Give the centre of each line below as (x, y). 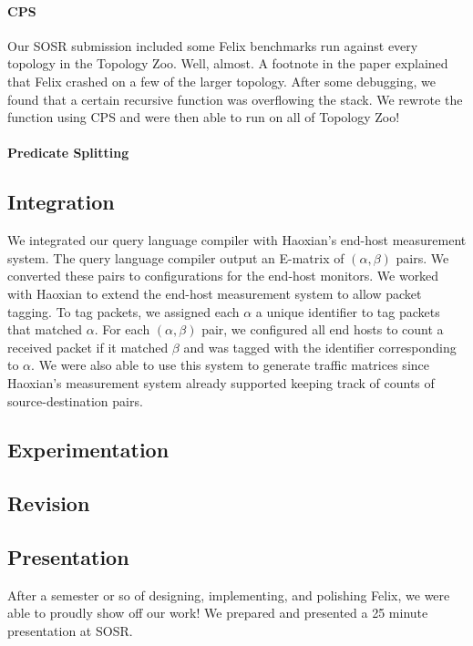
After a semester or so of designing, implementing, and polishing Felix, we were (229, 595)
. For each (122, 329)
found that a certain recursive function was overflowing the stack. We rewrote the (235, 99)
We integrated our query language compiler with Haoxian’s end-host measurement (237, 240)
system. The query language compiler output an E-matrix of (176, 257)
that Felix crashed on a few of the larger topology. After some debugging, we (221, 81)
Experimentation (88, 450)
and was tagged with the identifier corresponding (320, 347)
